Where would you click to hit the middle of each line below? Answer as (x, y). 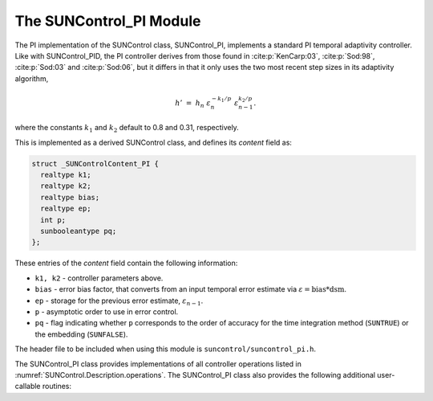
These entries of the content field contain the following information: (126, 263)
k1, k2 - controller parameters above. (99, 278)
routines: (57, 387)
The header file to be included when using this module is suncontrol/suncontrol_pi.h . (166, 349)
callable (28, 387)
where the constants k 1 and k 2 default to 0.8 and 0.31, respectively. (127, 129)
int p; (53, 220)
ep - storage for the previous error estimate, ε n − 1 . (119, 301)
